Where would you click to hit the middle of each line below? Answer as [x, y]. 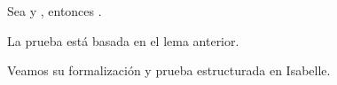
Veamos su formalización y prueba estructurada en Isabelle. [169, 70]
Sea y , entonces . [55, 11]
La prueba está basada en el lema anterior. [123, 40]
